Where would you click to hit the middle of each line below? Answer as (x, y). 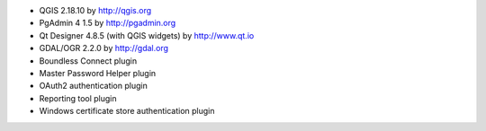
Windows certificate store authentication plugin (127, 111)
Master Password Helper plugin (98, 73)
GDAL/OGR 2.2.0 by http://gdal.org (104, 48)
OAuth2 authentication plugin (93, 86)
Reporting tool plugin (78, 98)
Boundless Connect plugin (88, 61)
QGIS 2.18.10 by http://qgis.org (95, 10)
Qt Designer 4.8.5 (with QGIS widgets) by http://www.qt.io (147, 35)
